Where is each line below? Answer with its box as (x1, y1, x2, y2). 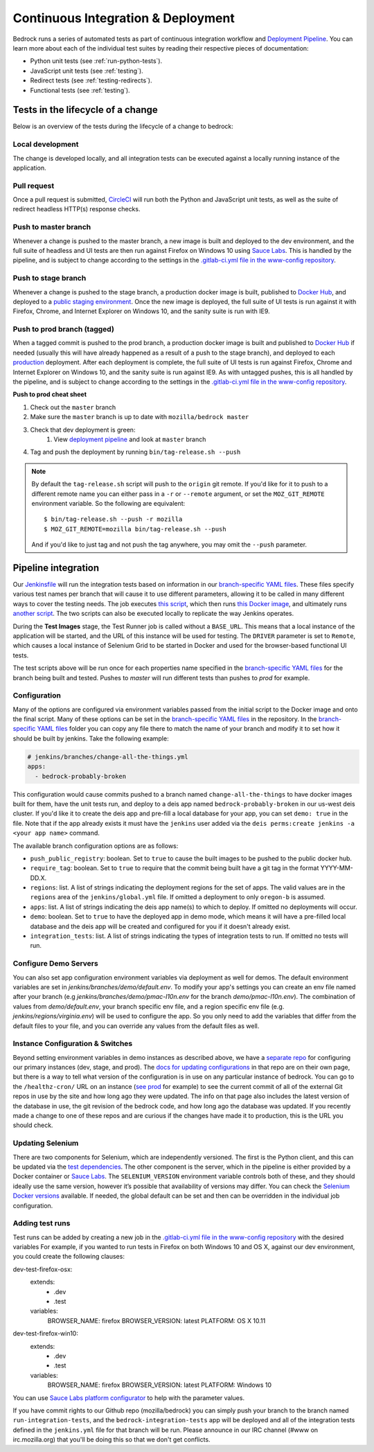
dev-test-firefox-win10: (12, 1329, 79, 1338)
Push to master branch (12, 222, 91, 232)
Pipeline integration (12, 562, 100, 574)
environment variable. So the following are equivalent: (31, 499, 186, 507)
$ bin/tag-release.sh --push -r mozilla (44, 515, 183, 523)
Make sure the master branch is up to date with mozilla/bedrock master (30, 413, 249, 421)
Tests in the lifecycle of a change (12, 104, 159, 116)
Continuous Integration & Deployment (12, 10, 235, 26)
